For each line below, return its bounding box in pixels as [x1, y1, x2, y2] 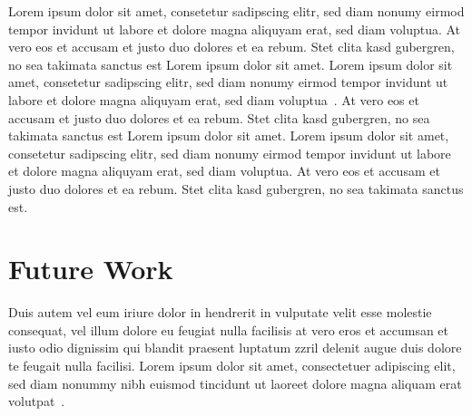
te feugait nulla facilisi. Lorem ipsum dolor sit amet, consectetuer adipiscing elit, [8, 356, 456, 375]
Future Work [8, 250, 173, 287]
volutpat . [8, 392, 65, 411]
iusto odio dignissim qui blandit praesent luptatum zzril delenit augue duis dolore [8, 338, 462, 357]
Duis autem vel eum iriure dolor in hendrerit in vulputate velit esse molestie [8, 303, 432, 322]
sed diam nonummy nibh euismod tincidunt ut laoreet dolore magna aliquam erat [8, 373, 462, 392]
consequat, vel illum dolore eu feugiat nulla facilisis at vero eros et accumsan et [8, 320, 449, 339]
